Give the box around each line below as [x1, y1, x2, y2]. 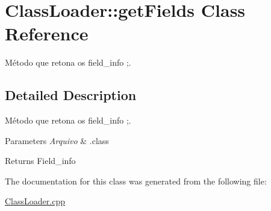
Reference [5, 21, 89, 46]
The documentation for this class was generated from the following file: [5, 174, 267, 187]
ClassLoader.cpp [5, 195, 65, 207]
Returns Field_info [5, 154, 76, 167]
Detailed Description [5, 86, 137, 104]
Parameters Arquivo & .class [5, 134, 109, 146]
